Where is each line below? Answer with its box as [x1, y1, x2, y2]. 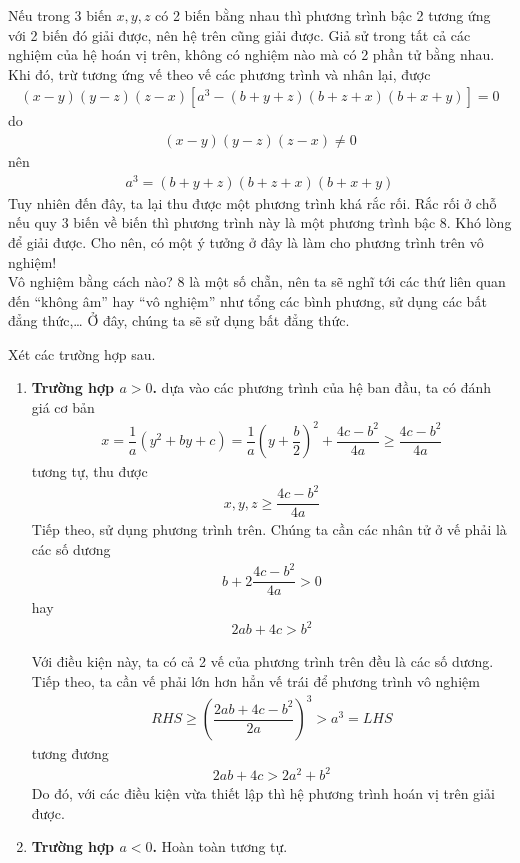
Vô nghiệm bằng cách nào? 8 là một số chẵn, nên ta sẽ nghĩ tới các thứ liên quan [8, 271, 506, 292]
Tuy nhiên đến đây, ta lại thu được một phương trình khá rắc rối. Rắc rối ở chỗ [8, 192, 497, 213]
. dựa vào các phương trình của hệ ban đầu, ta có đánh [152, 377, 492, 398]
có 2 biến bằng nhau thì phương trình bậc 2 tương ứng [155, 5, 491, 25]
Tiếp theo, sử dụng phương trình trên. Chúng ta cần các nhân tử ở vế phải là [31, 519, 507, 540]
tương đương [31, 743, 109, 764]
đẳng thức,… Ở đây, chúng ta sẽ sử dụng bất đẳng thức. [8, 310, 350, 331]
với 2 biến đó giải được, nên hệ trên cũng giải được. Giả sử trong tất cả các [8, 24, 471, 45]
